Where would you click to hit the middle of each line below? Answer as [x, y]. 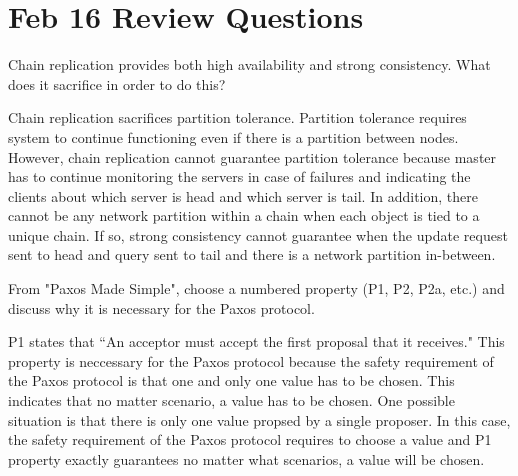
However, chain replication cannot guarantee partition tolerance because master [252, 156]
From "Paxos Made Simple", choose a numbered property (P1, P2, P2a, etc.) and [256, 288]
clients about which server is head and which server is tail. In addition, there [243, 195]
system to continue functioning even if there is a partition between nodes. [233, 136]
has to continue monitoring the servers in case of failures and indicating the [239, 176]
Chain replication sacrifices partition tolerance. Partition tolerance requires [237, 117]
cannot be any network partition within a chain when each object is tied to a [244, 215]
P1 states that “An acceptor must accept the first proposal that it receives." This [256, 341]
